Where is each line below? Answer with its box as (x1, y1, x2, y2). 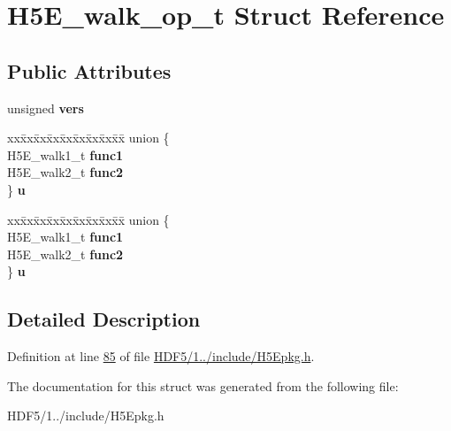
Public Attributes (7, 57, 172, 84)
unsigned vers (7, 98, 84, 117)
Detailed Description (7, 305, 201, 333)
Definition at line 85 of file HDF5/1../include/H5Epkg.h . (7, 347, 315, 366)
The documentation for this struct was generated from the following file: (7, 376, 399, 395)
